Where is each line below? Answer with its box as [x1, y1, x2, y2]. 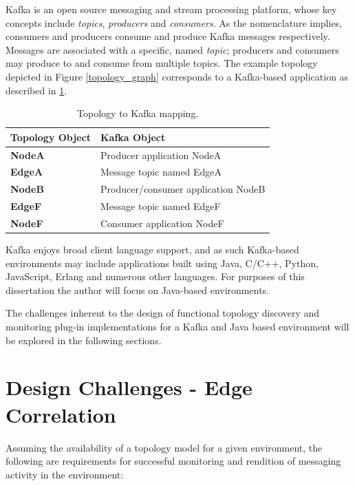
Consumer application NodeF [100, 215, 224, 230]
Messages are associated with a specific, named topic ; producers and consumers [6, 42, 339, 56]
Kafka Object [100, 129, 166, 144]
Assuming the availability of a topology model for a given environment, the [6, 440, 323, 454]
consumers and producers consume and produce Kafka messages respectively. [6, 29, 330, 43]
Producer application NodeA [100, 147, 222, 162]
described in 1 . [6, 83, 67, 97]
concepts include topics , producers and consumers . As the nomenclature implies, [6, 15, 343, 30]
